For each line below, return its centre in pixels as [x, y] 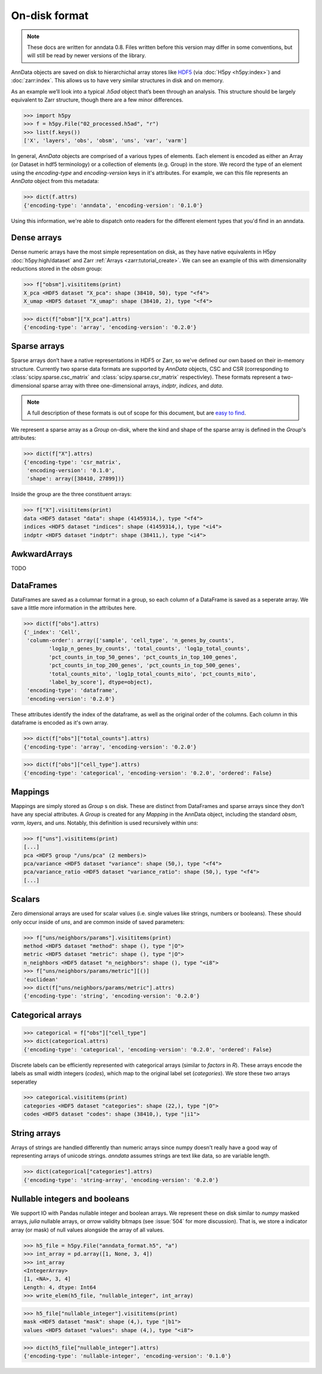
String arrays [36, 1133]
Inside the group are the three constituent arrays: [71, 494]
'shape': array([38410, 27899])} [76, 479]
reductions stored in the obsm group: [57, 269]
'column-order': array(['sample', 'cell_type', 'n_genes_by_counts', [131, 640]
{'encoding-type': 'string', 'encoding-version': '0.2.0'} [112, 996]
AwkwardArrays [42, 554]
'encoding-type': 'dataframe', [73, 691]
